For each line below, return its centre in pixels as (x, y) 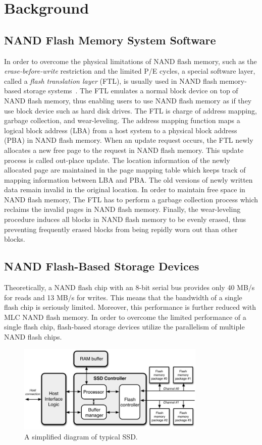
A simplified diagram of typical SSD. (81, 436)
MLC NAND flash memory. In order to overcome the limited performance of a (125, 317)
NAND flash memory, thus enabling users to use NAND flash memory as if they (128, 100)
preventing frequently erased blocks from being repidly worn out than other (121, 229)
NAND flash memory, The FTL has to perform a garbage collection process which (131, 199)
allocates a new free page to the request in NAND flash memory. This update (124, 150)
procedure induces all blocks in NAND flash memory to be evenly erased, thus (125, 219)
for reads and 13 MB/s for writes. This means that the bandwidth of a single (123, 297)
